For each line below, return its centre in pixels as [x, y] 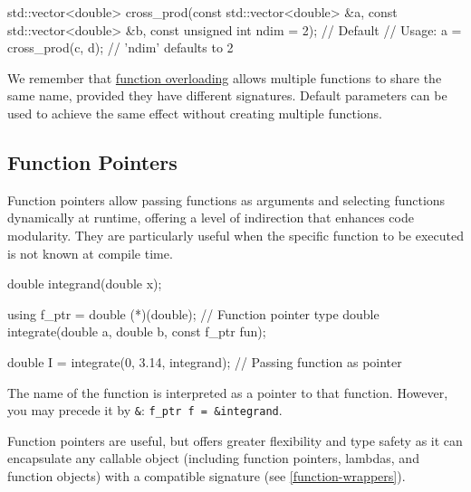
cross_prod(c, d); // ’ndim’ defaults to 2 [120, 47]
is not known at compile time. [90, 253]
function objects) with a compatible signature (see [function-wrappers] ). [207, 475]
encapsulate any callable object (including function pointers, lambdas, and [213, 458]
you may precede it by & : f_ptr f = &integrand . [145, 410]
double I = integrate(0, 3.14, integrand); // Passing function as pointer [205, 361]
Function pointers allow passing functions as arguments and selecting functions [226, 199]
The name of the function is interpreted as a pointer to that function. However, [228, 392]
